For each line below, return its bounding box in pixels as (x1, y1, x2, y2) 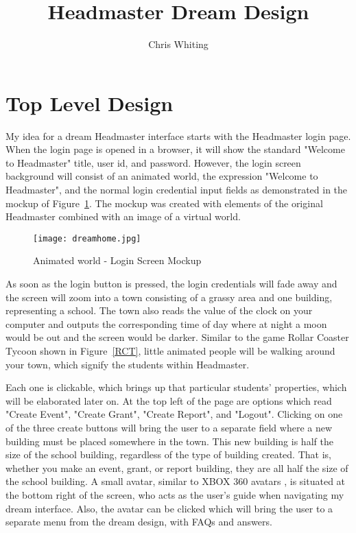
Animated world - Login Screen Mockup (33, 253, 202, 268)
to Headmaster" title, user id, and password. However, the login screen (5, 155, 301, 169)
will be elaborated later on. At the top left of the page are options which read (5, 393, 332, 407)
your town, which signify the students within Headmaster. (5, 357, 250, 371)
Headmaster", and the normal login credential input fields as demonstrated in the (5, 182, 348, 197)
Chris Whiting (148, 37, 209, 51)
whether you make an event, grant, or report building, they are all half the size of (5, 460, 348, 475)
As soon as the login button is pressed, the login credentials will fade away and (5, 276, 337, 291)
